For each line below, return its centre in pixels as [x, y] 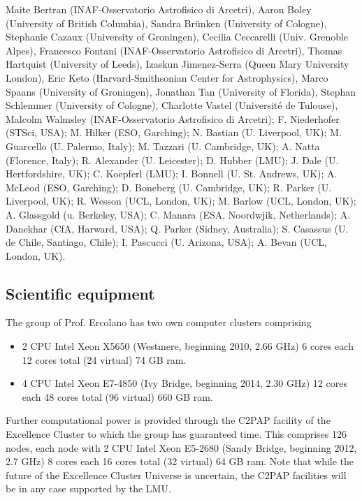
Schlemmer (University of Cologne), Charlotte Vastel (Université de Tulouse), [172, 105]
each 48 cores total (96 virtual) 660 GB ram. [117, 396]
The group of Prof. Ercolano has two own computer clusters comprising [159, 322]
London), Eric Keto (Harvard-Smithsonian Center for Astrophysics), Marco [167, 77]
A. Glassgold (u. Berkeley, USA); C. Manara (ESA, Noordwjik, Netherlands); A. [178, 214]
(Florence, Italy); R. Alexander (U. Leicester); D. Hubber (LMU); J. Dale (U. [172, 160]
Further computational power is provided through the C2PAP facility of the [168, 420]
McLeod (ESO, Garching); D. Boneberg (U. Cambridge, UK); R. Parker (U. [169, 187]
